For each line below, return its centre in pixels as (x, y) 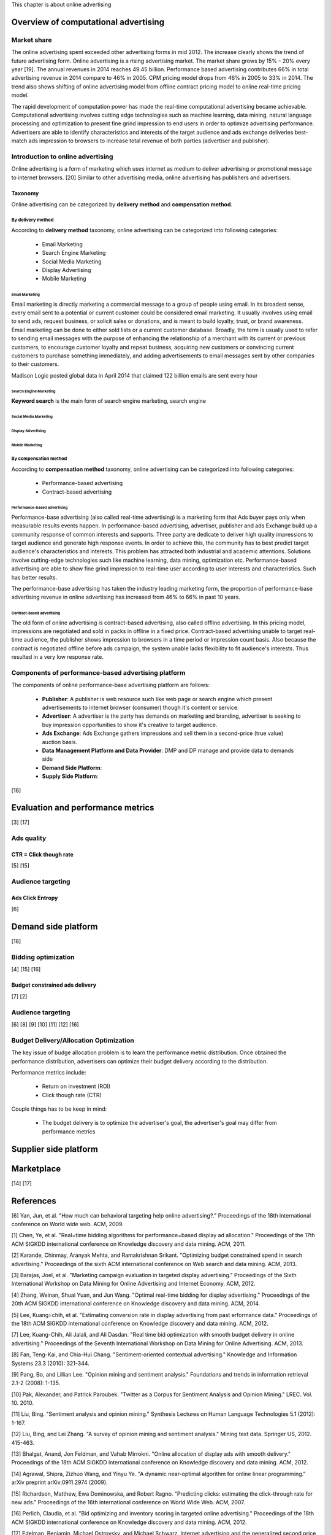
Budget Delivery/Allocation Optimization (73, 1040)
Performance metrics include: (49, 1072)
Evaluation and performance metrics (83, 808)
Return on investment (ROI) (76, 1086)
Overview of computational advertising (88, 22)
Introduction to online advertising (62, 157)
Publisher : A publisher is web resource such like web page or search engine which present (157, 699)
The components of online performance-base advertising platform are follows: (110, 685)
